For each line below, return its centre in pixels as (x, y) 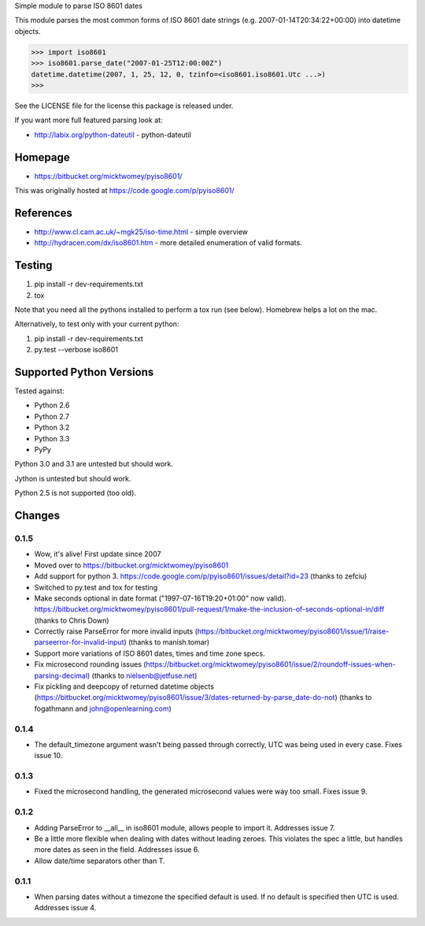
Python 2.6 (52, 405)
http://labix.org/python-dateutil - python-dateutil (113, 135)
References (43, 213)
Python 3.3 (52, 438)
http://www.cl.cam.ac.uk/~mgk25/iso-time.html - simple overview (141, 232)
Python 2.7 (52, 416)
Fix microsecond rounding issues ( (90, 664)
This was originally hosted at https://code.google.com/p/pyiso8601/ (125, 190)
